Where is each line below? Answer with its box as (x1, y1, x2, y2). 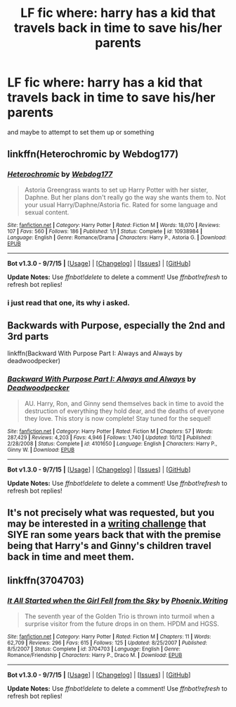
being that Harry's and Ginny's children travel (7, 540, 212, 552)
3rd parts (7, 330, 49, 343)
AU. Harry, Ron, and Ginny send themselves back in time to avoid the (24, 399, 224, 407)
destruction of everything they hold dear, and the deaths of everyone (24, 407, 225, 415)
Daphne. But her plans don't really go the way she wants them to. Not (24, 192, 226, 202)
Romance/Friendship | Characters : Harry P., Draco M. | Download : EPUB (7, 651, 183, 658)
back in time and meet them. (7, 551, 135, 563)
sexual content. (24, 208, 70, 216)
